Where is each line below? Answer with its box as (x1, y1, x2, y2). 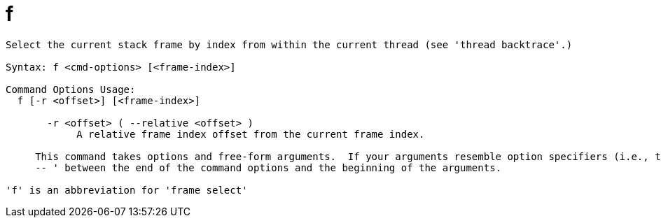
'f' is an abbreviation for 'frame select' (6, 184, 248, 196)
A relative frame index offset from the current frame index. (76, 128, 425, 140)
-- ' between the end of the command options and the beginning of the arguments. (35, 161, 502, 173)
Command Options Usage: (6, 83, 136, 95)
